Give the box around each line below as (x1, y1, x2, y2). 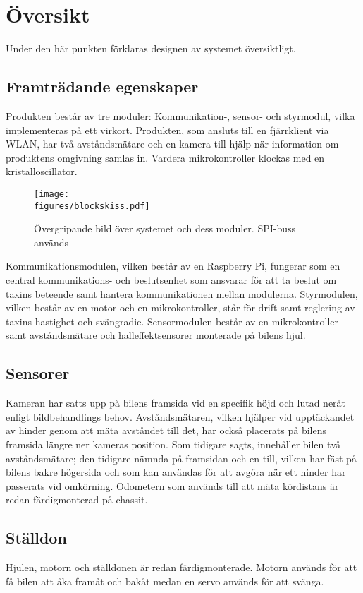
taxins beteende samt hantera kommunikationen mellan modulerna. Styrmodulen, (6, 286, 358, 301)
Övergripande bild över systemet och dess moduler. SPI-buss (34, 221, 296, 236)
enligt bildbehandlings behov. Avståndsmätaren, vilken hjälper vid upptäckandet (6, 409, 355, 424)
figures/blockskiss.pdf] (34, 200, 150, 211)
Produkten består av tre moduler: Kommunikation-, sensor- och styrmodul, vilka (6, 108, 355, 123)
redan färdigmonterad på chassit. (6, 492, 148, 507)
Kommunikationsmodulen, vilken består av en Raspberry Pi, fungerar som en (6, 258, 340, 273)
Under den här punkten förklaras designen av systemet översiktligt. (6, 41, 296, 56)
